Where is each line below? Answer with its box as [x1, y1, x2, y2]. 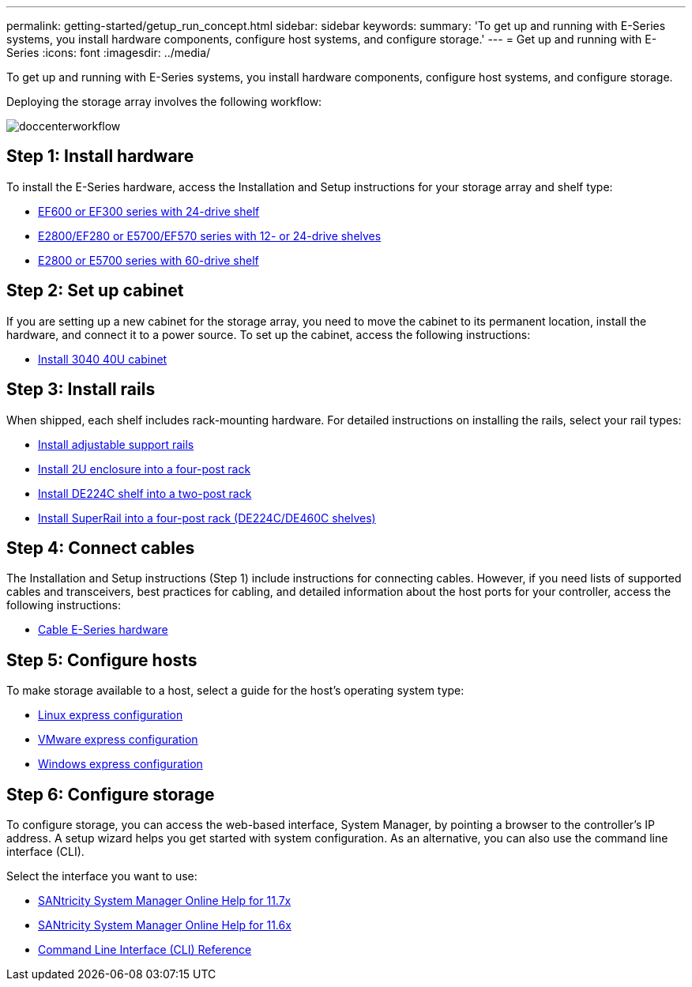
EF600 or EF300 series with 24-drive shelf [38, 204, 260, 218]
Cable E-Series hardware [38, 623, 168, 637]
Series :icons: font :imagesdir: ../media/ [6, 46, 211, 59]
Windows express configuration [38, 757, 203, 771]
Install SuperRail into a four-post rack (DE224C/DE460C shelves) [38, 510, 376, 525]
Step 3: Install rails [6, 379, 156, 400]
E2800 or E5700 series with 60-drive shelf [38, 253, 259, 267]
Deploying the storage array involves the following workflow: [6, 95, 322, 108]
